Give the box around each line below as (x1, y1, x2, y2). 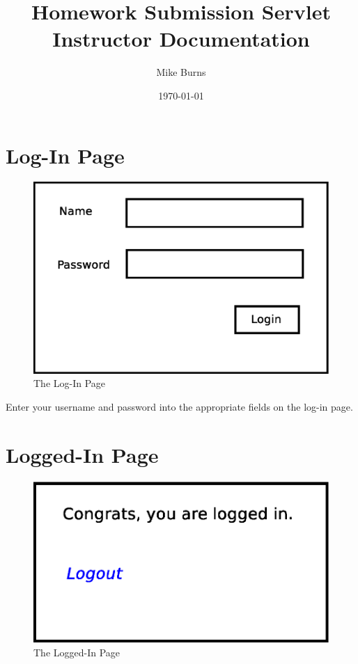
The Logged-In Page (33, 645, 120, 659)
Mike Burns (156, 65, 206, 79)
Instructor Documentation (52, 24, 310, 53)
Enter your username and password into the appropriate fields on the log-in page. (6, 399, 353, 413)
